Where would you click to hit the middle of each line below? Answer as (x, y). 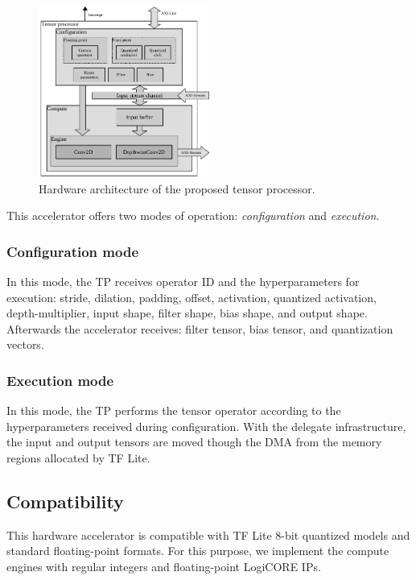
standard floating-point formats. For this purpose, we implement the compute (198, 551)
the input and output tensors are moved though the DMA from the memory (194, 442)
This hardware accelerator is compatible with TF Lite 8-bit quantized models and (208, 534)
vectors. (25, 344)
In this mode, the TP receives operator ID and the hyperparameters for (183, 281)
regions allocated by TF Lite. (78, 457)
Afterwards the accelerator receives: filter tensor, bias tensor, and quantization (200, 328)
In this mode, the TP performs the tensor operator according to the (174, 410)
